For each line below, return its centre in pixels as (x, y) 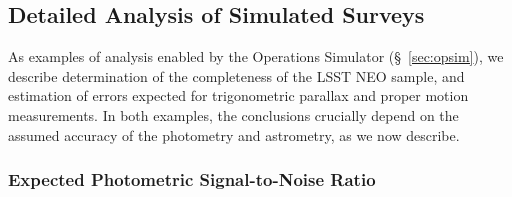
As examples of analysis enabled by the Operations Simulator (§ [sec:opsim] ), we (256, 56)
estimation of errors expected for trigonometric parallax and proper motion (238, 95)
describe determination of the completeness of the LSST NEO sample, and (236, 75)
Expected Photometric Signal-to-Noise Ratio (192, 179)
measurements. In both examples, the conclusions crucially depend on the (233, 114)
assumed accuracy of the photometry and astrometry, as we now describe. (234, 134)
